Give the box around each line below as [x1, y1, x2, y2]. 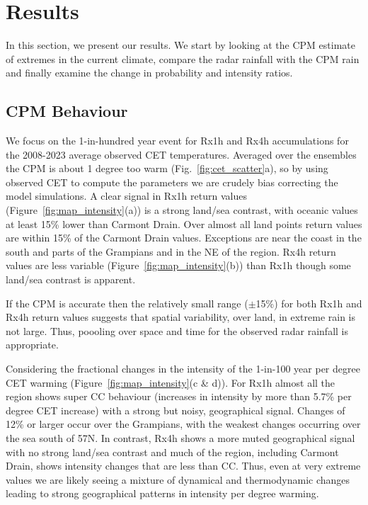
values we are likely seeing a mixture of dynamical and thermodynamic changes [6, 472, 350, 487]
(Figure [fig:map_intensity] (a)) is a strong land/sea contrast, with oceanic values [6, 203, 358, 217]
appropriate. [6, 337, 59, 352]
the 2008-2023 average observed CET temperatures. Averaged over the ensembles [6, 147, 357, 161]
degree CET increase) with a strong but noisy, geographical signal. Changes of [6, 402, 345, 417]
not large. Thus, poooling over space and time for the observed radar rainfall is [6, 323, 348, 338]
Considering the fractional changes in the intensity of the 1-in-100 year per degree [6, 361, 360, 376]
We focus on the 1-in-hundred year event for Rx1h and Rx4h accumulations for [6, 133, 349, 148]
